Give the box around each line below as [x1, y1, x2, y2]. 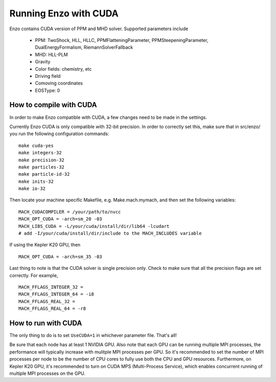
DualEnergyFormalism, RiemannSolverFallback [35, 44, 133, 51]
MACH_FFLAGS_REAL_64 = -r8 [18, 306, 86, 312]
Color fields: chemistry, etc [35, 66, 92, 72]
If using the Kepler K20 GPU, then [9, 242, 81, 248]
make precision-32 [18, 157, 65, 163]
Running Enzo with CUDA [9, 8, 119, 19]
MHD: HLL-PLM [35, 51, 68, 57]
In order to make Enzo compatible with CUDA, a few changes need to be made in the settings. [9, 114, 207, 120]
